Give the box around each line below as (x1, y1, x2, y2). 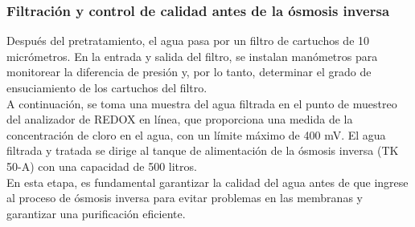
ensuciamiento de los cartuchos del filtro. (6, 79, 207, 95)
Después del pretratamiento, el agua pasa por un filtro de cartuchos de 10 (6, 32, 370, 49)
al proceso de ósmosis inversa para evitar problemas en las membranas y (6, 189, 363, 206)
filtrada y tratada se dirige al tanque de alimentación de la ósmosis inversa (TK (6, 142, 399, 159)
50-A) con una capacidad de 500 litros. (6, 157, 197, 174)
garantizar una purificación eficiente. (6, 205, 186, 221)
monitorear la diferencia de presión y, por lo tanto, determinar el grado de (6, 63, 372, 80)
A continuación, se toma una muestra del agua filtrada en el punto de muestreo (6, 95, 397, 111)
